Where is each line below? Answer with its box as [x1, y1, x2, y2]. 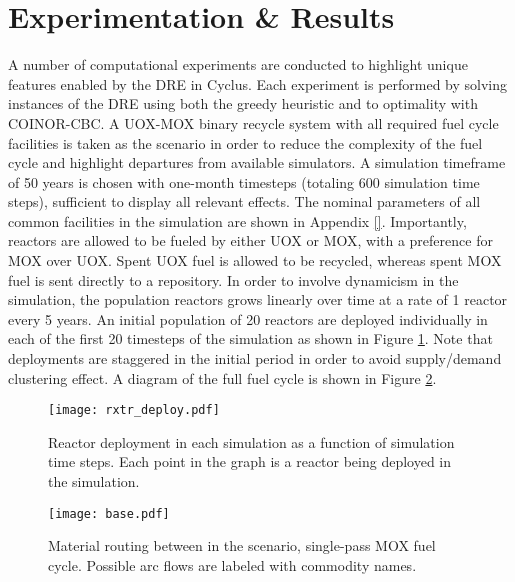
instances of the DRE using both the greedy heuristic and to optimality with [8, 93, 478, 114]
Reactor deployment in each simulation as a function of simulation [48, 431, 455, 452]
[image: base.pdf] [48, 506, 170, 521]
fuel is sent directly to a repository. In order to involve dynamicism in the [8, 269, 459, 290]
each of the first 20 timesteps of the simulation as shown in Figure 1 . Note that [8, 328, 493, 349]
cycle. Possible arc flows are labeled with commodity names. [48, 554, 417, 575]
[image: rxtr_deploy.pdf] [48, 403, 220, 418]
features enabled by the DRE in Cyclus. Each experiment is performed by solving [8, 73, 508, 94]
